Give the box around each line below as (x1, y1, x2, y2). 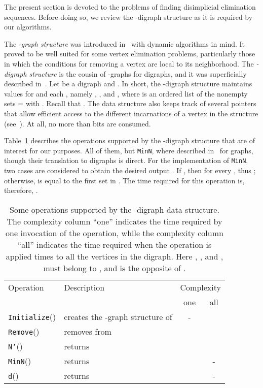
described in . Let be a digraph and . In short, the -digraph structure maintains (4, 78, 252, 89)
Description (64, 281, 105, 293)
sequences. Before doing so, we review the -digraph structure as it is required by (4, 11, 253, 22)
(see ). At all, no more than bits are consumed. (4, 118, 151, 128)
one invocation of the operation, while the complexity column (6, 227, 223, 239)
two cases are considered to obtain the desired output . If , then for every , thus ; (4, 165, 256, 176)
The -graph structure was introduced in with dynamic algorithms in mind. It (4, 38, 245, 49)
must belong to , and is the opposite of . (43, 262, 186, 274)
